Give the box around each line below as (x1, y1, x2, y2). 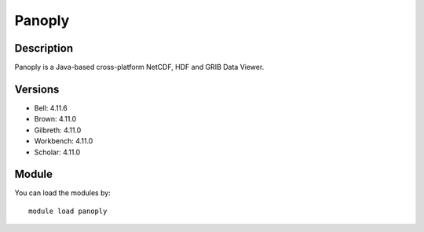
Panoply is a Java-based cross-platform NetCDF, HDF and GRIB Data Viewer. (14, 63, 265, 72)
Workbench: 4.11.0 (34, 136, 93, 146)
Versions (14, 82, 60, 96)
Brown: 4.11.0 (34, 114, 77, 124)
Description (14, 42, 74, 55)
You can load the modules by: (14, 188, 111, 198)
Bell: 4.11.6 (34, 103, 68, 113)
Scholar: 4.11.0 (34, 147, 81, 157)
